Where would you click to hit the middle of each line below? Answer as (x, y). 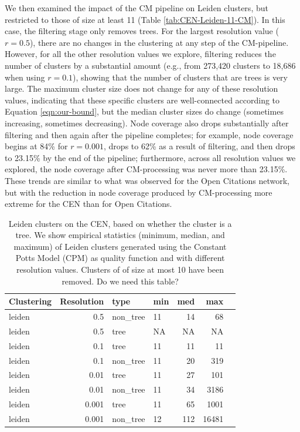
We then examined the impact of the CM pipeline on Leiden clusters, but (137, 8)
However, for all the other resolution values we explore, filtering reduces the (140, 54)
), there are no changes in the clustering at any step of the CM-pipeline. (159, 42)
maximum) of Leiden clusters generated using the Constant (120, 246)
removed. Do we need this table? (120, 281)
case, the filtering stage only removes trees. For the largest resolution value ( (142, 31)
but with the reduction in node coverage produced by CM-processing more (139, 192)
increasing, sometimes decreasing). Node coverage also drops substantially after (147, 123)
